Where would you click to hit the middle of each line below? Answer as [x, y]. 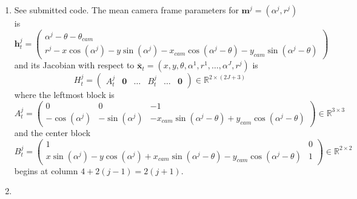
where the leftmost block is [64, 95]
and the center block [52, 132]
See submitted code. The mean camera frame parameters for [126, 10]
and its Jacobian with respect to [74, 65]
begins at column [46, 170]
